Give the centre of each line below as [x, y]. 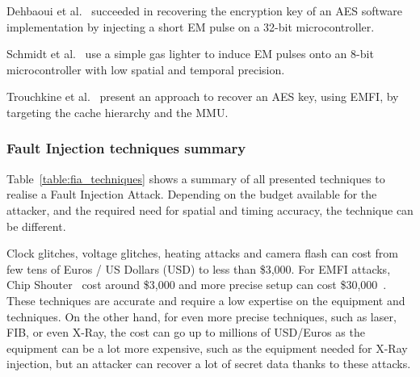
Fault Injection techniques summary [126, 148]
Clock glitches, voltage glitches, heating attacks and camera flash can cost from [202, 253]
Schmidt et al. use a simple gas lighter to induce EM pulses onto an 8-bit [190, 54]
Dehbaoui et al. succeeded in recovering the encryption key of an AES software [204, 10]
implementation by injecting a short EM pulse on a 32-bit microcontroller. [191, 26]
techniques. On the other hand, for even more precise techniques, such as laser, [202, 316]
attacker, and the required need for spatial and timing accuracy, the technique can [210, 209]
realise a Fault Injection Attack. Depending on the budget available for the [192, 194]
